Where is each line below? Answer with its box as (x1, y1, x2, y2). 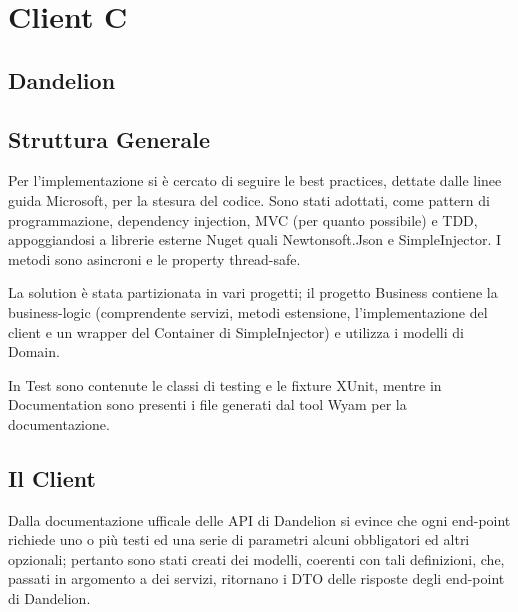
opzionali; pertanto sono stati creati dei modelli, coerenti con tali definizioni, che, (8, 548, 505, 569)
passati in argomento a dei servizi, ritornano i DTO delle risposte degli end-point (8, 568, 505, 589)
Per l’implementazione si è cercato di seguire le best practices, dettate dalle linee (8, 170, 502, 191)
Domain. (8, 341, 60, 362)
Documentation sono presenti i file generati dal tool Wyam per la (8, 394, 407, 415)
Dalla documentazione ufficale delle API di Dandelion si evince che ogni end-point (8, 509, 511, 530)
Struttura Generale (8, 123, 211, 154)
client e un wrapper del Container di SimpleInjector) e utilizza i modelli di (8, 321, 464, 342)
